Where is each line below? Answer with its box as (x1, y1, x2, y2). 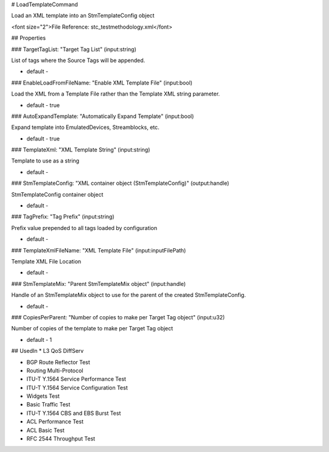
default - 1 (26, 336, 52, 343)
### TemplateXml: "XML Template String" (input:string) (11, 146, 150, 153)
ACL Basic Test (26, 426, 65, 434)
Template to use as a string (11, 157, 79, 164)
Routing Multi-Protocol (26, 367, 83, 374)
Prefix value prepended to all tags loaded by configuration (11, 224, 158, 231)
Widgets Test (26, 392, 60, 400)
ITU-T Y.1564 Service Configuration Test (26, 384, 128, 391)
